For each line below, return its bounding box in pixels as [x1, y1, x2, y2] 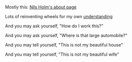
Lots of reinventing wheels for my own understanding [5, 14, 113, 19]
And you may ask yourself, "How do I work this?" [5, 23, 104, 29]
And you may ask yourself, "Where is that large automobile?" [5, 33, 128, 38]
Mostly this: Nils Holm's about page [5, 4, 77, 10]
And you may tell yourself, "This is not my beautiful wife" [5, 51, 119, 57]
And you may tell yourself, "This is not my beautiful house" [5, 42, 123, 48]
